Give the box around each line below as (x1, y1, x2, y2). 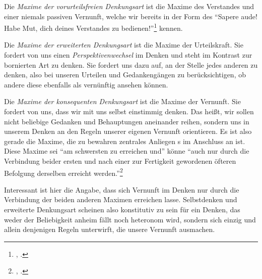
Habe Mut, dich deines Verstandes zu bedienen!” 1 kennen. (4, 21, 183, 33)
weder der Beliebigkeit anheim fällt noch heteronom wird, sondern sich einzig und (4, 214, 256, 224)
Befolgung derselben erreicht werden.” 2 (4, 166, 123, 178)
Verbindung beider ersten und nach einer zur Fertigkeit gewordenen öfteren (4, 155, 236, 166)
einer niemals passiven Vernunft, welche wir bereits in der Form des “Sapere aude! (4, 11, 257, 21)
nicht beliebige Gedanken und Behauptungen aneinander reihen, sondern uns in (4, 116, 249, 126)
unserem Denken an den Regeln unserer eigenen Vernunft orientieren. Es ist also (4, 126, 252, 136)
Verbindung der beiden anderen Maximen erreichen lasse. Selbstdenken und (4, 194, 237, 205)
